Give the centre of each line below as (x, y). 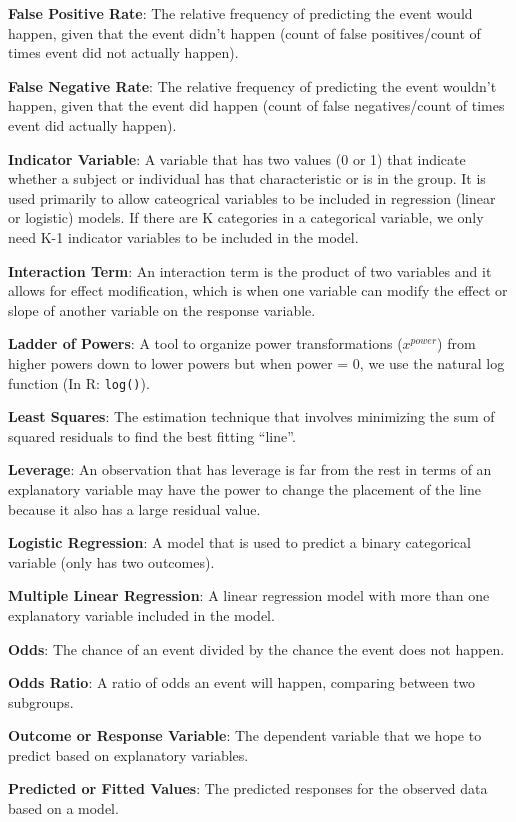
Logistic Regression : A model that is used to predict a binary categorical (239, 542)
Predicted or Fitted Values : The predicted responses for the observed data (248, 788)
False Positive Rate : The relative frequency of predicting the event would (240, 13)
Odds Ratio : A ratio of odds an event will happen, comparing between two (242, 682)
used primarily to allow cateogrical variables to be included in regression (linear (252, 197)
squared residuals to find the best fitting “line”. (152, 435)
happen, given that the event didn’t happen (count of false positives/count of (244, 32)
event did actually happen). (92, 124)
